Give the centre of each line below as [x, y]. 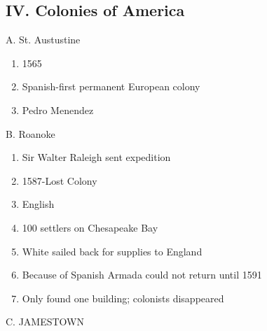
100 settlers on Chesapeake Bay [90, 227]
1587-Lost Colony [60, 180]
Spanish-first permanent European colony [111, 86]
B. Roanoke [30, 133]
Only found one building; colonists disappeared [123, 298]
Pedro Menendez [58, 110]
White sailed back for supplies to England [112, 251]
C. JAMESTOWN [45, 322]
